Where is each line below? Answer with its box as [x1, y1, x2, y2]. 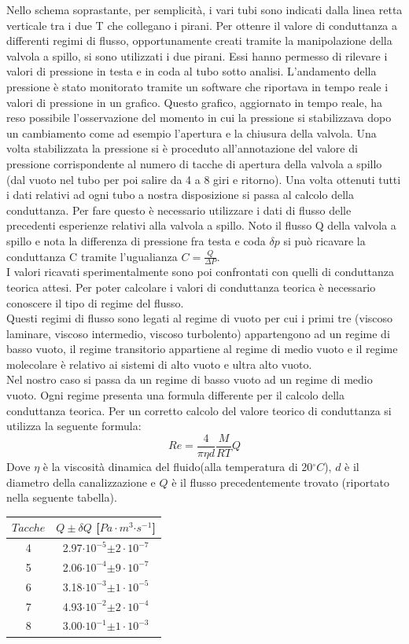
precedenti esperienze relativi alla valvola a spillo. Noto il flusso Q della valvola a [6, 217, 396, 234]
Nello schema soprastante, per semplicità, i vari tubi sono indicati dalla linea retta [6, 2, 403, 17]
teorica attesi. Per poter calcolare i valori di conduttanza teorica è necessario [6, 278, 376, 295]
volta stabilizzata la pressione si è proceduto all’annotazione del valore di [6, 140, 358, 156]
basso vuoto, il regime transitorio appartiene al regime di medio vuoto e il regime [6, 340, 398, 357]
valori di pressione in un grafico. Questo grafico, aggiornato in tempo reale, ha [6, 94, 383, 110]
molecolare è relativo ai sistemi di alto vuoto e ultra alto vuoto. [6, 355, 312, 372]
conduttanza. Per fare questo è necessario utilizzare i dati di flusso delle [6, 201, 352, 218]
